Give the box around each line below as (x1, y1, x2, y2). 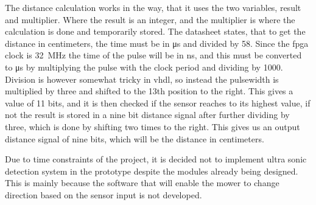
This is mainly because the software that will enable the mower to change (5, 176, 279, 189)
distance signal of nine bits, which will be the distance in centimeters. (5, 132, 264, 145)
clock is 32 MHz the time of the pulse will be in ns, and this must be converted (5, 49, 302, 61)
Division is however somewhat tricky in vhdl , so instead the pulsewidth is (5, 72, 279, 85)
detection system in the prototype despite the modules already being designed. (5, 164, 298, 177)
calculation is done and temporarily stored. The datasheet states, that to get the (5, 25, 306, 38)
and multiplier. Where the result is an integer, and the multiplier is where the (5, 13, 295, 26)
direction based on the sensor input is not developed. (5, 188, 202, 201)
